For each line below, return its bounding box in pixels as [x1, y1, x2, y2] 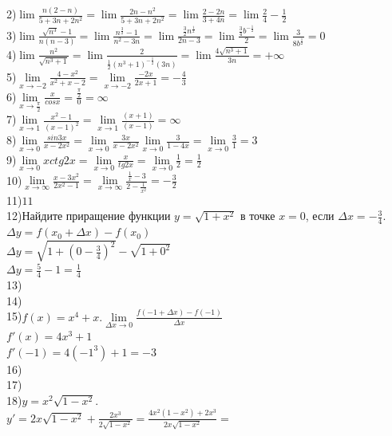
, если [305, 207, 335, 224]
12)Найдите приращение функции [6, 207, 171, 224]
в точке [240, 207, 275, 224]
